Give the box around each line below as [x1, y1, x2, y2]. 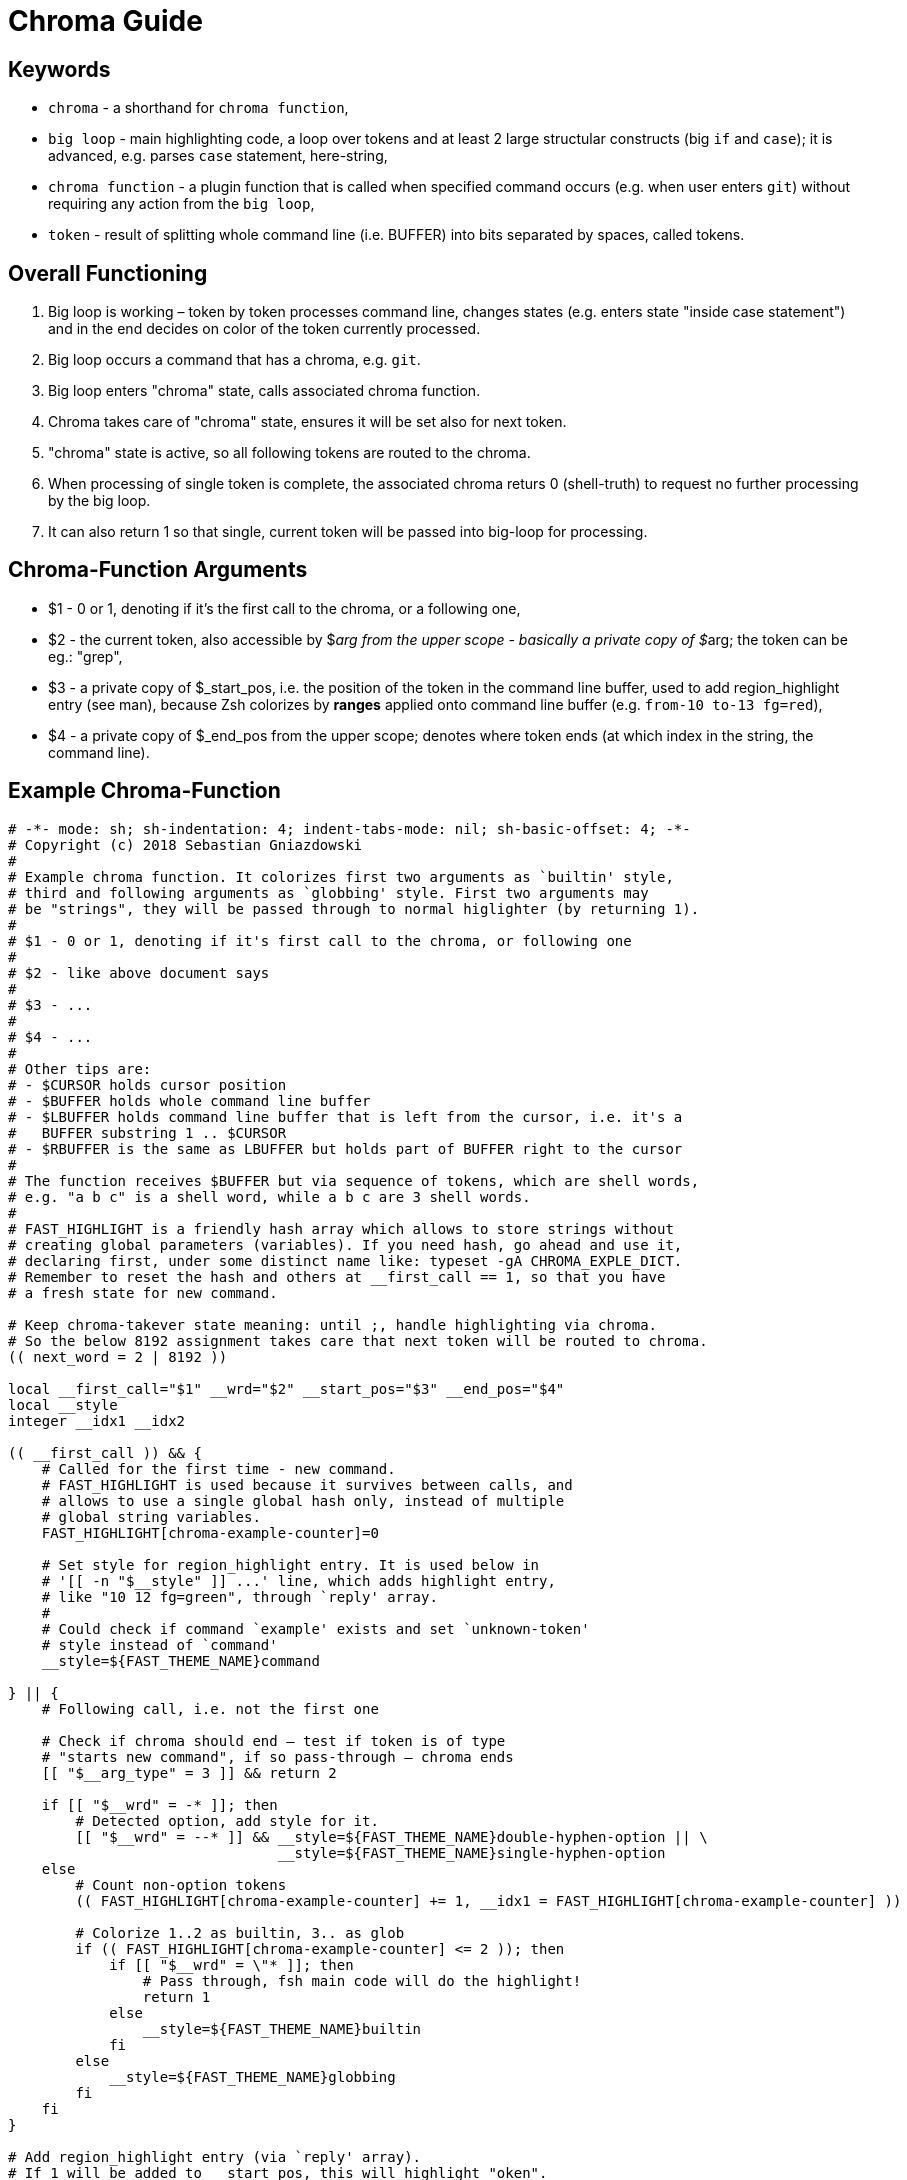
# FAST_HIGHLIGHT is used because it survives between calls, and [41, 1476, 573, 1493]
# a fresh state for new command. [8, 1284, 278, 1301]
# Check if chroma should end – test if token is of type [41, 1732, 506, 1749]
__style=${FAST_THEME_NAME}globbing [109, 2068, 396, 2085]
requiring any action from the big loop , [48, 195, 315, 213]
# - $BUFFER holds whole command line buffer [8, 1092, 371, 1109]
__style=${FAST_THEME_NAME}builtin [142, 2020, 422, 2037]
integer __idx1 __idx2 [8, 1412, 186, 1429]
